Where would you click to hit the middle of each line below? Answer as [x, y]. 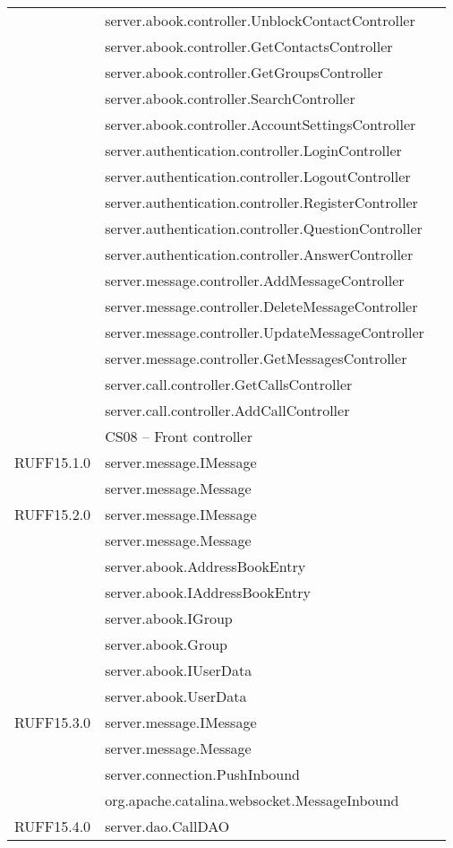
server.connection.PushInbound [202, 774]
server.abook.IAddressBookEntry [208, 592]
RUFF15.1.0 [53, 462]
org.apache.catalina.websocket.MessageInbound [252, 800]
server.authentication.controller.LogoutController [258, 176]
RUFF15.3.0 [53, 722]
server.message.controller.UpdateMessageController [265, 332]
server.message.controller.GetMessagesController [256, 358]
